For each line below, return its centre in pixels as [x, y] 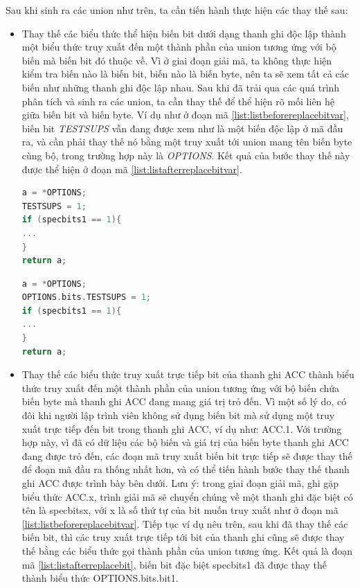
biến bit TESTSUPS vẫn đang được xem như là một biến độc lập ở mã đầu [182, 128]
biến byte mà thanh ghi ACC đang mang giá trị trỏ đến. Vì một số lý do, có [184, 401]
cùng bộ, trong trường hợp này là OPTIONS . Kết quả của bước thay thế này [186, 155]
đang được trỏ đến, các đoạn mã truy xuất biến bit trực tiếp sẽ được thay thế [187, 455]
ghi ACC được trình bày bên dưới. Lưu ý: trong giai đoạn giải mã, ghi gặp [180, 483]
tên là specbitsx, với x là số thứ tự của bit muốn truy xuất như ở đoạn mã [180, 510]
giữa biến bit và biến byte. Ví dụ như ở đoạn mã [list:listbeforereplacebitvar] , [185, 115]
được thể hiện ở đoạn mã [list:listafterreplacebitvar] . [132, 169]
